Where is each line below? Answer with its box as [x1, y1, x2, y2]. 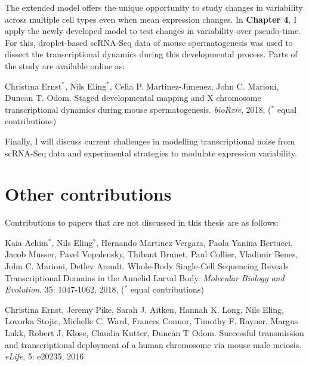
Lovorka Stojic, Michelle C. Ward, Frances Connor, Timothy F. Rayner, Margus [5, 315, 298, 327]
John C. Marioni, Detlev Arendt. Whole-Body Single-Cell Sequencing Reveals [5, 260, 289, 272]
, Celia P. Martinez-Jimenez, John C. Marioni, [109, 79, 279, 92]
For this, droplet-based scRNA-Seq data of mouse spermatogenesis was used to [5, 36, 293, 48]
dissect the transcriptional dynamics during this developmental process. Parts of [5, 48, 298, 60]
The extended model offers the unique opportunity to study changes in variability [5, 1, 303, 13]
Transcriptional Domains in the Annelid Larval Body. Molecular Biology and [5, 271, 285, 284]
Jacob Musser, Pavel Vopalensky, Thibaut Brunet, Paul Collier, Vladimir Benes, [5, 248, 298, 260]
